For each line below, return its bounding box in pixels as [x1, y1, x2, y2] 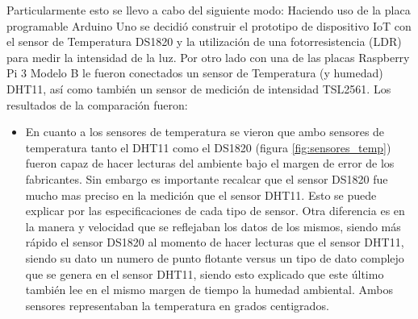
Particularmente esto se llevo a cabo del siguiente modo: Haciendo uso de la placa [6, 2, 411, 18]
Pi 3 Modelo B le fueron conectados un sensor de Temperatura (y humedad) [6, 64, 383, 81]
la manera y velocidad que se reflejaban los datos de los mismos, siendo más [25, 217, 401, 234]
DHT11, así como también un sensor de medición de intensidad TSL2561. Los [6, 80, 391, 97]
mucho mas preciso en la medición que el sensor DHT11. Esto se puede [25, 186, 377, 203]
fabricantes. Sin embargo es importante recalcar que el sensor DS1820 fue [25, 170, 388, 187]
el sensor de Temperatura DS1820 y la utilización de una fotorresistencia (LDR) [6, 33, 402, 50]
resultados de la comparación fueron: [6, 96, 188, 113]
